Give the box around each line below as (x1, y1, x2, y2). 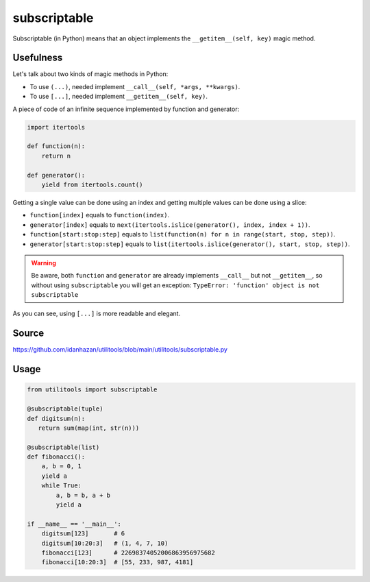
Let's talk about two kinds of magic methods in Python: (12, 70, 169, 78)
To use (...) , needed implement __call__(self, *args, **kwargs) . (29, 82, 241, 90)
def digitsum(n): (27, 415, 86, 422)
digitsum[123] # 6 (41, 530, 125, 537)
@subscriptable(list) (27, 443, 100, 451)
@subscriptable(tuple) (27, 405, 103, 413)
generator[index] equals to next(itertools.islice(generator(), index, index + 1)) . (29, 220, 310, 229)
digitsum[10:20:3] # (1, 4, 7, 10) (41, 539, 169, 547)
